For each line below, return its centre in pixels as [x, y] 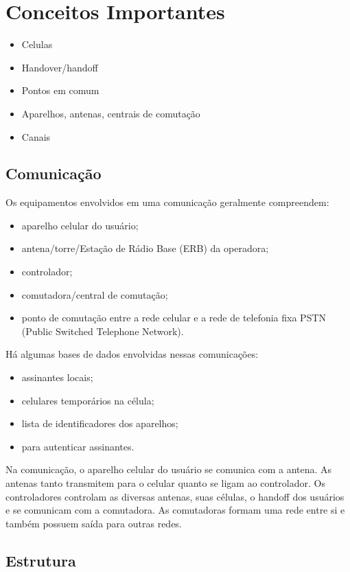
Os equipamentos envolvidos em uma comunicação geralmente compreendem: [167, 202]
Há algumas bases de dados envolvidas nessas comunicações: [132, 354]
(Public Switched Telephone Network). [103, 331]
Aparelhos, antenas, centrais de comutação [111, 113]
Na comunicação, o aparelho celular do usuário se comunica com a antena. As [169, 469]
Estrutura [41, 560]
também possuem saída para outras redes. [94, 523]
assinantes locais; [57, 377]
